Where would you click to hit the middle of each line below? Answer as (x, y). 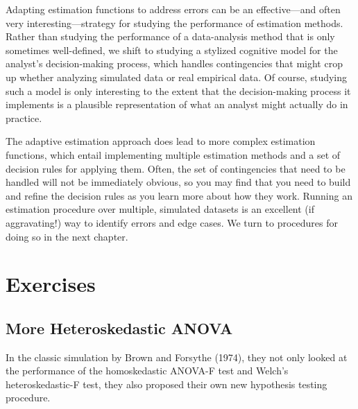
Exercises (51, 284)
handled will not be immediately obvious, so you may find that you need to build (178, 182)
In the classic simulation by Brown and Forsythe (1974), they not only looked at (177, 357)
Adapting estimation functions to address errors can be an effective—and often (173, 9)
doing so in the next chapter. (67, 236)
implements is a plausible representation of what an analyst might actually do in (177, 104)
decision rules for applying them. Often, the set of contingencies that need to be (176, 168)
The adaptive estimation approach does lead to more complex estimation (161, 141)
